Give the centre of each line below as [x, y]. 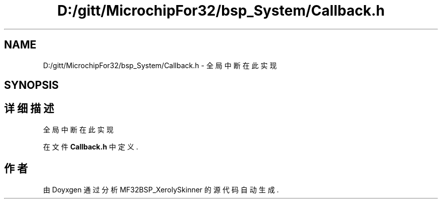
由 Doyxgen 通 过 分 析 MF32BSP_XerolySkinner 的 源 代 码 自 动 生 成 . [161, 189]
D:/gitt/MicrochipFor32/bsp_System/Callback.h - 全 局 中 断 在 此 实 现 [160, 65]
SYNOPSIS [32, 85]
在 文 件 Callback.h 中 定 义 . [91, 146]
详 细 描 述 [29, 109]
